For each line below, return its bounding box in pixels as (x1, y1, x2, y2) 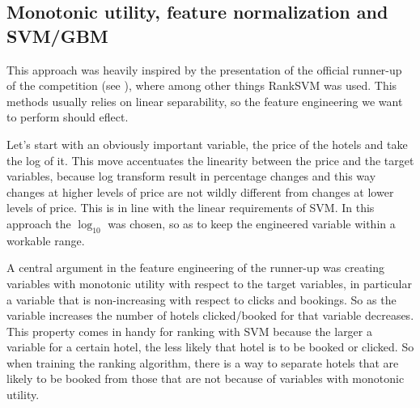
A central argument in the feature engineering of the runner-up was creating (6, 259, 385, 276)
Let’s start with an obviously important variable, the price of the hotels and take (6, 135, 408, 152)
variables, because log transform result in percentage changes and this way (6, 168, 376, 185)
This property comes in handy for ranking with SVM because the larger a (6, 322, 372, 339)
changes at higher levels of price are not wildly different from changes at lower (6, 183, 394, 200)
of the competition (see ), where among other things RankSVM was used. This (6, 77, 397, 94)
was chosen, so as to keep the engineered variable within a (108, 215, 396, 232)
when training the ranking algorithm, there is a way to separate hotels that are (6, 354, 399, 371)
